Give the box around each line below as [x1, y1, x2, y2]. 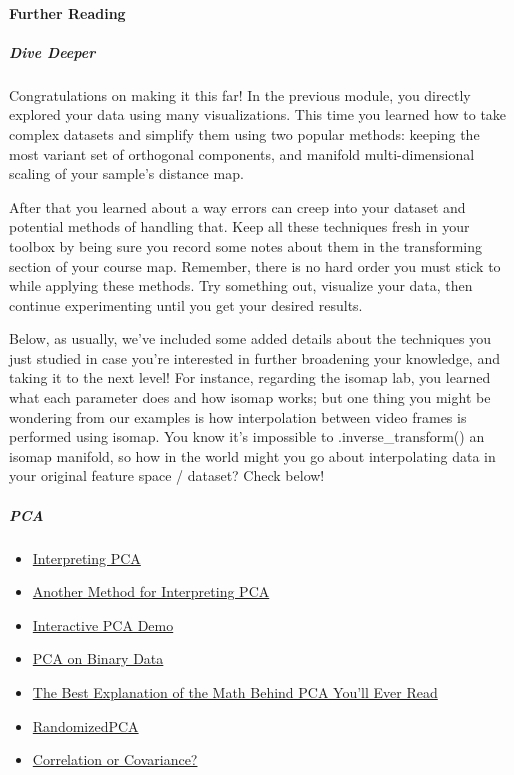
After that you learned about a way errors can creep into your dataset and [9, 196, 466, 217]
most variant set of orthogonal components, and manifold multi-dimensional [9, 143, 475, 164]
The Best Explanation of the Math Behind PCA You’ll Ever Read [32, 681, 438, 702]
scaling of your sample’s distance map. [9, 163, 244, 184]
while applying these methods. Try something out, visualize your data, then [9, 275, 473, 296]
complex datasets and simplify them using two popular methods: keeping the [9, 123, 480, 144]
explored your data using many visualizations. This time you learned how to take [9, 104, 507, 125]
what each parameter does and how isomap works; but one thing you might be [9, 387, 491, 408]
